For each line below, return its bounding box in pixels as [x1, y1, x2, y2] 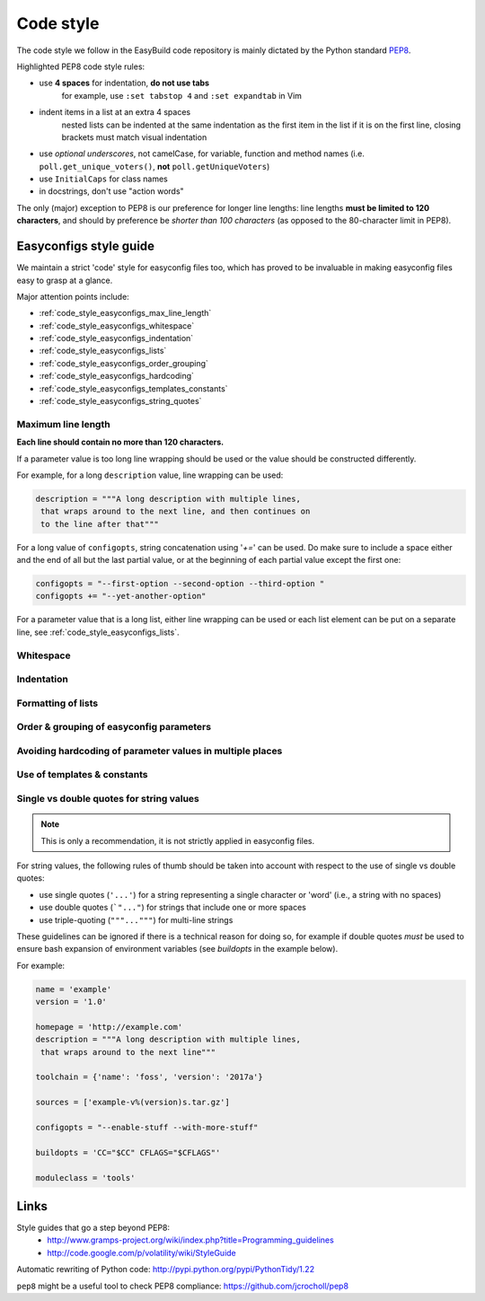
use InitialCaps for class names [39, 173, 168, 184]
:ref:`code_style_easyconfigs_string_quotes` [39, 396, 202, 407]
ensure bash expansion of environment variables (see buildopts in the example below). [16, 944, 339, 954]
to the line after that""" [40, 519, 159, 529]
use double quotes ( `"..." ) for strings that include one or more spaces [39, 902, 307, 913]
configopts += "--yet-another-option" [35, 591, 207, 602]
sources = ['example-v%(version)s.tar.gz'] [35, 1097, 231, 1108]
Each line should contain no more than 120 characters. [16, 436, 225, 448]
